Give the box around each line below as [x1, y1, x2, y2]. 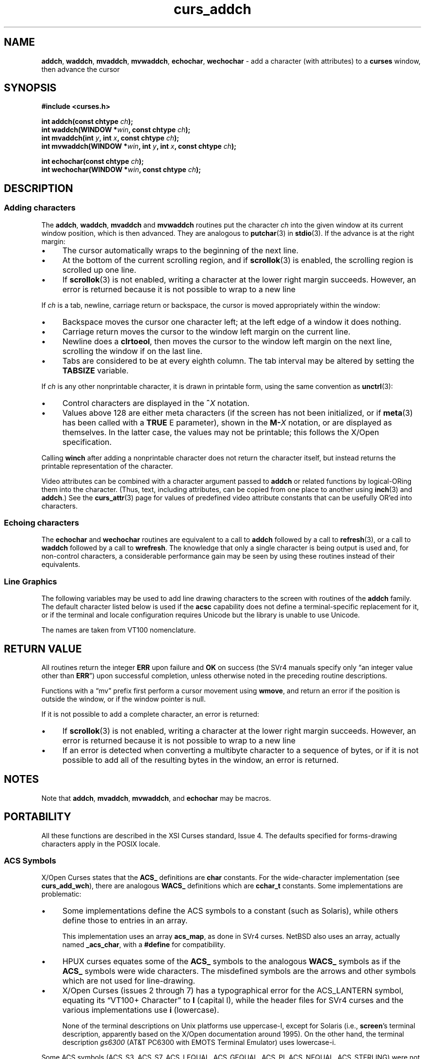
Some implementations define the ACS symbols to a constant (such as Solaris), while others [62, 906, 398, 916]
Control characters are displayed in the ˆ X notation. [62, 398, 250, 408]
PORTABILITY [4, 811, 71, 823]
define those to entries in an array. [62, 916, 188, 926]
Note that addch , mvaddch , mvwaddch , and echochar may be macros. [41, 794, 271, 802]
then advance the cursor [41, 65, 120, 73]
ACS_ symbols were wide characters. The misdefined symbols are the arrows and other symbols [62, 966, 416, 976]
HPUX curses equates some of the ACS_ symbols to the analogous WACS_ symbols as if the [62, 956, 401, 967]
